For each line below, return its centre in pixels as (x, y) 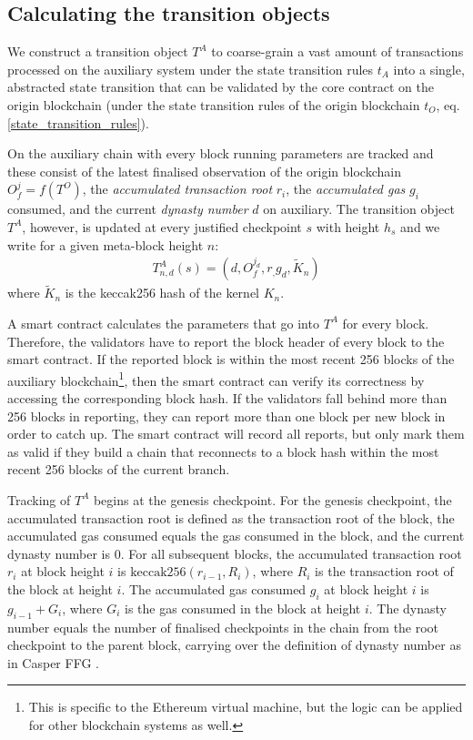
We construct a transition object (98, 51)
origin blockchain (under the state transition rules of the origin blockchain (214, 104)
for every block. (386, 323)
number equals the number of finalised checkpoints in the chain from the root (223, 627)
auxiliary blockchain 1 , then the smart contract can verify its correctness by (216, 379)
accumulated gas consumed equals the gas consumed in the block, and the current (236, 536)
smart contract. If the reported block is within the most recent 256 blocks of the (231, 359)
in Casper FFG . (53, 662)
